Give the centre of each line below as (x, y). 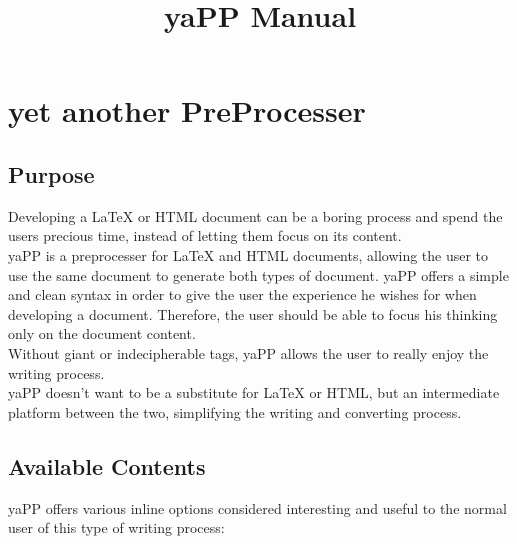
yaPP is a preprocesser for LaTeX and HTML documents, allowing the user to (248, 254)
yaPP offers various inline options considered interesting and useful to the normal (257, 507)
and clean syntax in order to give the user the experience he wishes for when (242, 294)
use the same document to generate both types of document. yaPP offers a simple (258, 274)
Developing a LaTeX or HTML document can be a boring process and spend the (255, 215)
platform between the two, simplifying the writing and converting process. (235, 411)
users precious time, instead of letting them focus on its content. (205, 235)
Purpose (51, 173)
